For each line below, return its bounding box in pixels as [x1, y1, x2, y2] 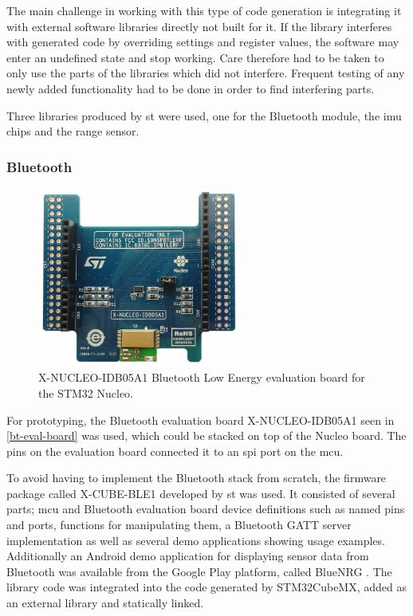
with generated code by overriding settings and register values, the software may [6, 33, 399, 50]
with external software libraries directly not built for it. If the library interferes [6, 18, 392, 34]
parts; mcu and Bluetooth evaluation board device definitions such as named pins [6, 500, 405, 517]
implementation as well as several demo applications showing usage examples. [6, 532, 385, 548]
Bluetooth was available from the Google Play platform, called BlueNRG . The [6, 563, 392, 579]
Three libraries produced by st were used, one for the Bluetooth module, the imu [6, 107, 402, 124]
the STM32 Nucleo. [38, 384, 133, 401]
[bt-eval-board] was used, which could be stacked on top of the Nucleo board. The [6, 427, 407, 444]
